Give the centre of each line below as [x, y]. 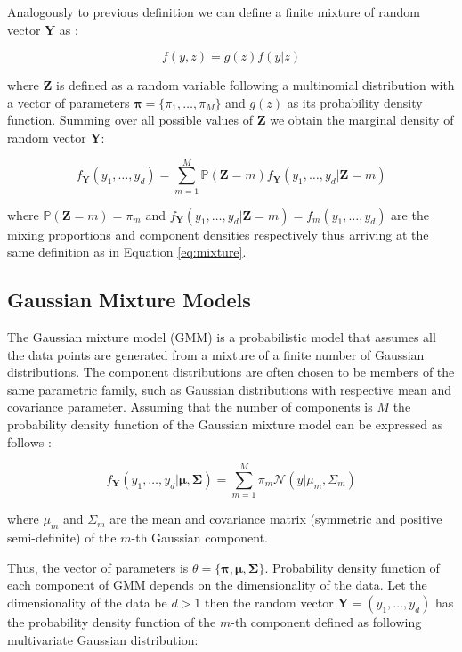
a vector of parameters [69, 102]
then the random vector [269, 602]
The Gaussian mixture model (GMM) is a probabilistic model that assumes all [222, 337]
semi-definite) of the [62, 538]
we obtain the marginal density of [362, 120]
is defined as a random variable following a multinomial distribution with [255, 85]
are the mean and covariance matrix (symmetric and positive [276, 519]
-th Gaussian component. [200, 538]
